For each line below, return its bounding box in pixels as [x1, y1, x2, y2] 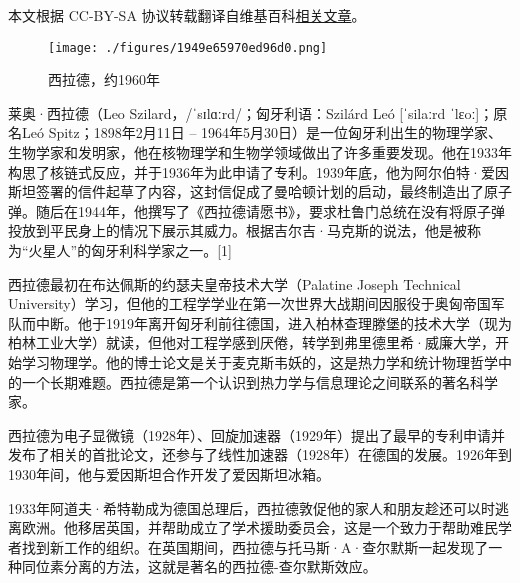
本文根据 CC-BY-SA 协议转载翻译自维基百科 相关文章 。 [8, 5, 366, 25]
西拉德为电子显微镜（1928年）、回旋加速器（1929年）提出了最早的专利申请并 [8, 424, 505, 445]
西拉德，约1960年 [48, 69, 160, 90]
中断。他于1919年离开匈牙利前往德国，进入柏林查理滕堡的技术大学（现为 [35, 312, 512, 333]
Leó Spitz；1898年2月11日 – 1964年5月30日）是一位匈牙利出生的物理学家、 [21, 122, 503, 143]
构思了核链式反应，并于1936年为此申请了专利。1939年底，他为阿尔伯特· [8, 161, 481, 182]
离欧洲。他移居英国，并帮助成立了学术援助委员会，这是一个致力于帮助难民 [8, 517, 498, 538]
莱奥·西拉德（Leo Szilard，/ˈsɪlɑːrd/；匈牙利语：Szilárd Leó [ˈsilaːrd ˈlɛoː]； [8, 102, 494, 123]
